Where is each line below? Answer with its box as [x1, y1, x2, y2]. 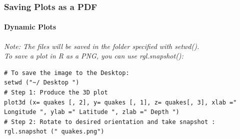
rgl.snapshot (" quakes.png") [4, 128, 104, 135]
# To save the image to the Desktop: [4, 69, 129, 76]
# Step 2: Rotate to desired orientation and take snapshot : [4, 118, 215, 125]
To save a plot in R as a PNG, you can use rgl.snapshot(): [4, 50, 183, 61]
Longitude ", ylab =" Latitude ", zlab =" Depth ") [4, 108, 179, 116]
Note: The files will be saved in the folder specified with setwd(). [4, 40, 199, 51]
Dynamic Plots [4, 21, 56, 32]
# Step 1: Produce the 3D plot [4, 89, 108, 96]
